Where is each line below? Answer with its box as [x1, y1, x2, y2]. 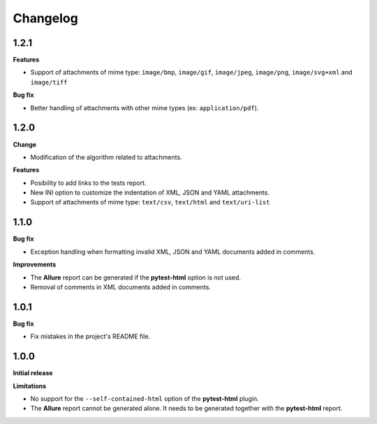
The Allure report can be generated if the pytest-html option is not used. [30, 273, 241, 282]
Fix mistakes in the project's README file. [30, 332, 151, 341]
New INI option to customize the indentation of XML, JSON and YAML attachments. [30, 188, 270, 197]
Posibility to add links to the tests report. [30, 179, 147, 187]
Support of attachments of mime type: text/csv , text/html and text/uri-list [30, 198, 270, 206]
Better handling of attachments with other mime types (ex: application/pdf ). [30, 103, 259, 112]
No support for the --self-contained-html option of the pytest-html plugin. [30, 394, 260, 402]
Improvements [13, 260, 57, 268]
